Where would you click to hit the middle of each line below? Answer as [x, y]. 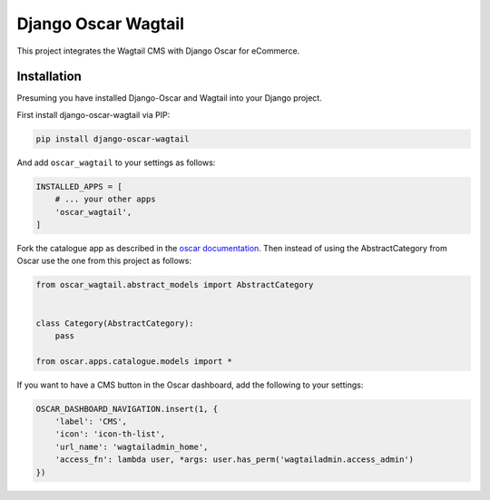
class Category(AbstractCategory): [115, 323]
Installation [49, 77]
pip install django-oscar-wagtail [113, 139]
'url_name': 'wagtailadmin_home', [132, 446]
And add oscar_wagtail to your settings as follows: [116, 162]
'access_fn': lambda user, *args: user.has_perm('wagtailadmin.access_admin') [235, 460]
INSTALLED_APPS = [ [79, 186]
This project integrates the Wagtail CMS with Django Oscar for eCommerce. [158, 51]
